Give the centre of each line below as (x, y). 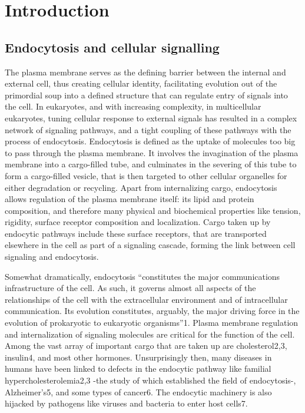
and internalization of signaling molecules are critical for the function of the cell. (150, 334)
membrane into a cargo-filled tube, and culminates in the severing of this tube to (151, 164)
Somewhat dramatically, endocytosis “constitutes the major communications (142, 276)
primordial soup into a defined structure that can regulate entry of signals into (146, 95)
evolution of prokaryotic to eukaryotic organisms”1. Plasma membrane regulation (152, 323)
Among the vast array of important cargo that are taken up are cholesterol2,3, (146, 346)
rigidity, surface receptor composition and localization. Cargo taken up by (138, 222)
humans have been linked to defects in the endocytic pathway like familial (138, 369)
